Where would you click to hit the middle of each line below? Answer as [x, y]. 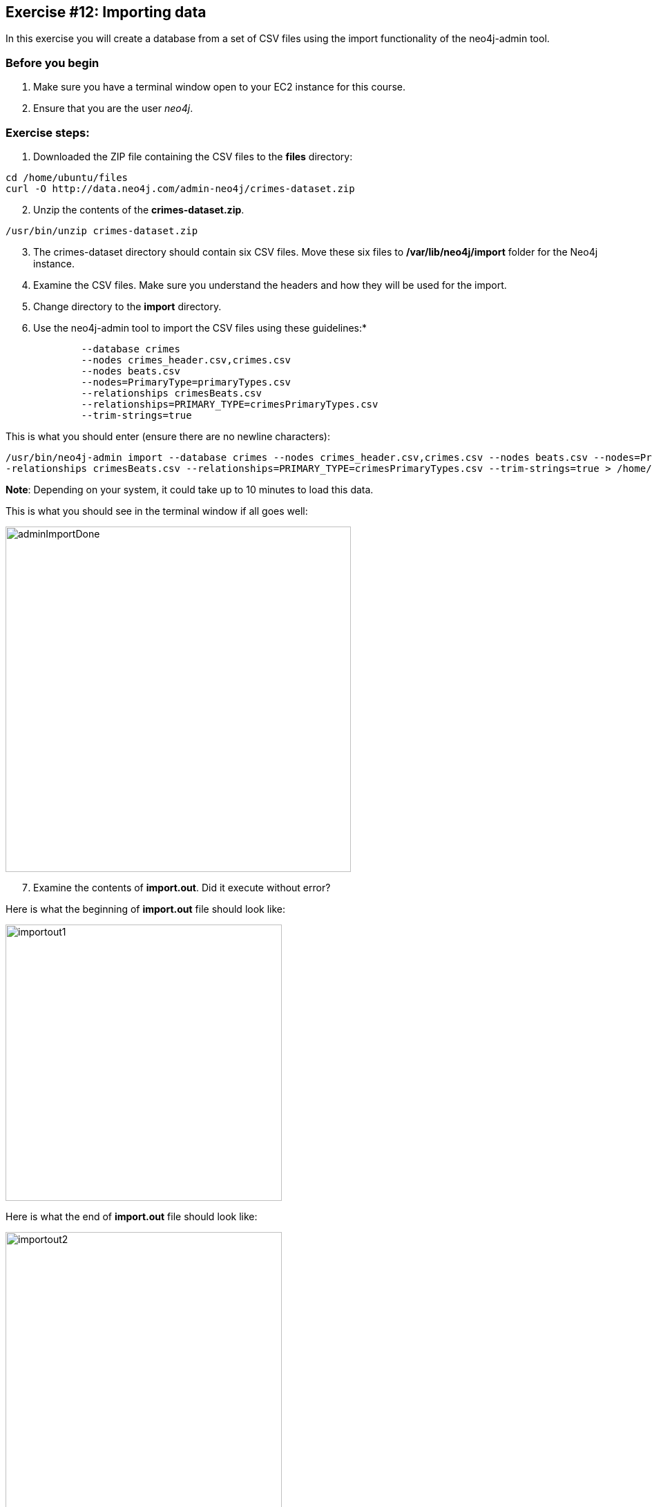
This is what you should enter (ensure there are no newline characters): [168, 436]
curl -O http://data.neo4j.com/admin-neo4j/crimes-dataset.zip [180, 188]
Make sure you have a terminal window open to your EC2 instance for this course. [219, 87]
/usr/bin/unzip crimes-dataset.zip [102, 230]
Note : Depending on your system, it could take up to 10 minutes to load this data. [190, 489]
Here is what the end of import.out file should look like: [132, 1216]
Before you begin [52, 63]
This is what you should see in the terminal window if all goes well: [157, 511]
